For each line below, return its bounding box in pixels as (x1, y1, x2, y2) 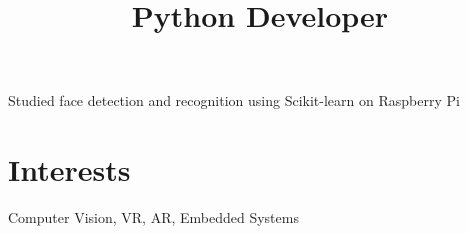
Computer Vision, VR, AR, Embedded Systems (8, 207, 299, 228)
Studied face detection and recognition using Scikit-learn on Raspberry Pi (8, 90, 460, 111)
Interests (8, 149, 131, 190)
